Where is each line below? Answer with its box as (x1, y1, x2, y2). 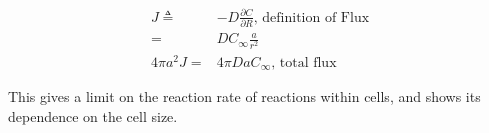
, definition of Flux (253, 10, 370, 25)
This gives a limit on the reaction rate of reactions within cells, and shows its (8, 86, 481, 107)
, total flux (271, 55, 337, 70)
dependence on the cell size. (8, 105, 178, 126)
